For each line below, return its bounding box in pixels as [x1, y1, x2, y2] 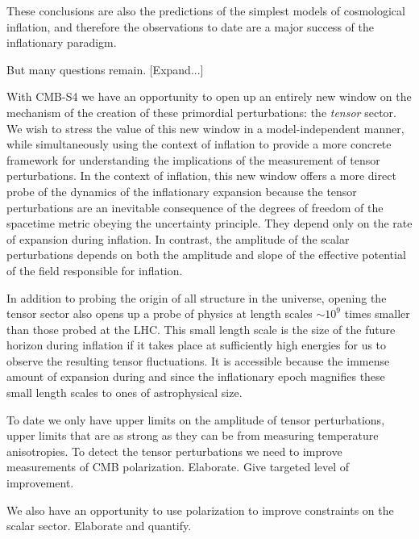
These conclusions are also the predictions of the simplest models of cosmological [6, 2, 405, 19]
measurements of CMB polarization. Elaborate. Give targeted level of [6, 458, 350, 475]
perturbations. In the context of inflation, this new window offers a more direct [6, 167, 396, 184]
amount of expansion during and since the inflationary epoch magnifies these [6, 368, 385, 385]
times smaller [344, 305, 410, 322]
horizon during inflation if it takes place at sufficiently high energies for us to [6, 336, 387, 353]
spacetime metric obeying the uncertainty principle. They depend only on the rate [6, 215, 413, 232]
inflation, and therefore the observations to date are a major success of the [6, 18, 374, 35]
